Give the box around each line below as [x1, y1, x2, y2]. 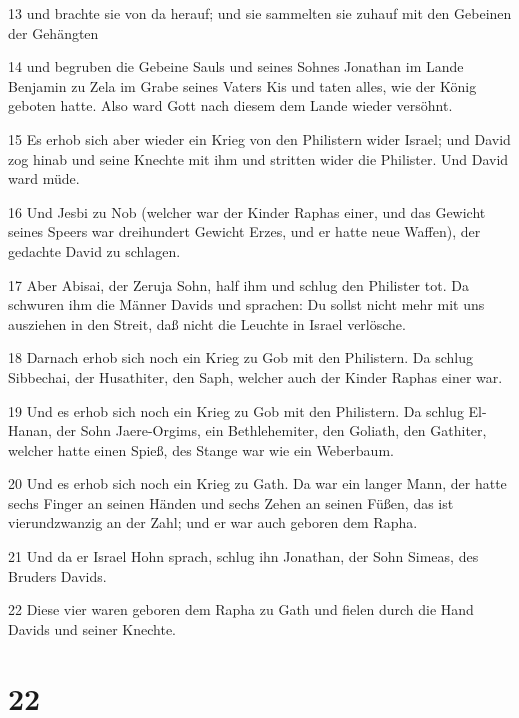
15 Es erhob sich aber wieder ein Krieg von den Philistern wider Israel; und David [8, 128, 511, 149]
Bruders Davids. [8, 565, 107, 586]
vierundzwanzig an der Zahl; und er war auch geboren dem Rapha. [8, 512, 418, 533]
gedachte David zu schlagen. [8, 240, 181, 261]
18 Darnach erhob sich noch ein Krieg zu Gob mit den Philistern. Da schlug [8, 347, 474, 368]
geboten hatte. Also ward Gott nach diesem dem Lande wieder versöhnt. [8, 95, 453, 116]
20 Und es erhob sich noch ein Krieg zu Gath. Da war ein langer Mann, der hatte [8, 473, 507, 494]
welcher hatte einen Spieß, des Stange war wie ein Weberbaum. [8, 439, 394, 460]
